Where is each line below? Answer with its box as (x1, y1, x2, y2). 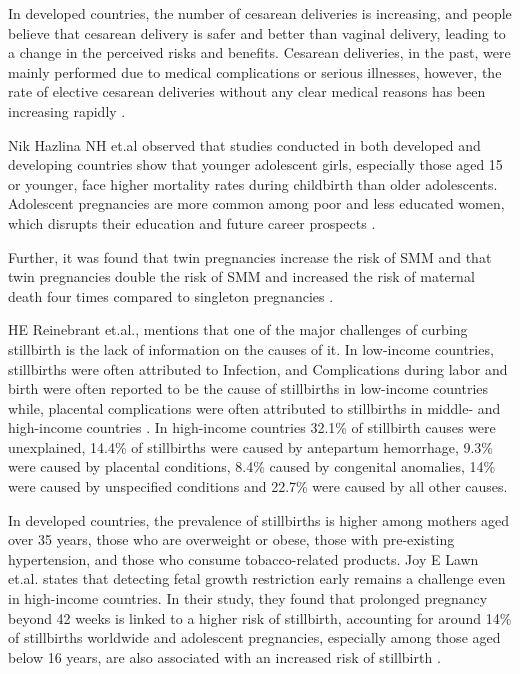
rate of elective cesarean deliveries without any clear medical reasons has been (8, 81, 486, 102)
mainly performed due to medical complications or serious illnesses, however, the (8, 61, 502, 82)
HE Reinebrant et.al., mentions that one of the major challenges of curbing (8, 319, 468, 340)
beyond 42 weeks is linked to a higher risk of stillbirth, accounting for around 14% (8, 607, 512, 628)
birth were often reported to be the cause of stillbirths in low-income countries (8, 378, 489, 399)
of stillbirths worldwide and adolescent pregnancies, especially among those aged (8, 627, 501, 648)
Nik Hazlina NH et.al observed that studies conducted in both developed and (8, 134, 481, 155)
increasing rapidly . (8, 100, 126, 121)
